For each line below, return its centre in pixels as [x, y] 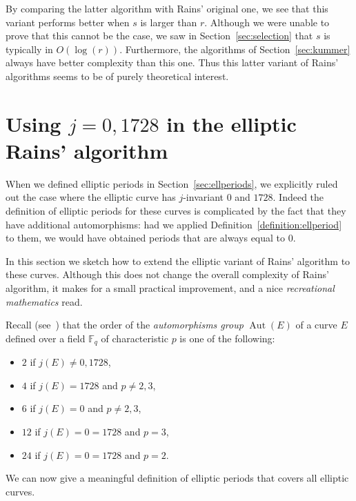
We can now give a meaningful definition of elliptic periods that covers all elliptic [177, 478]
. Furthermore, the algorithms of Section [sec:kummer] [235, 49]
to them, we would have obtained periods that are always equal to [146, 238]
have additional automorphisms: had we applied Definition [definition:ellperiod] [174, 224]
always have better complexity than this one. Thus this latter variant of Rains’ [172, 62]
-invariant [203, 197]
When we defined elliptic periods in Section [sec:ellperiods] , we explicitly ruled [172, 183]
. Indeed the [298, 197]
